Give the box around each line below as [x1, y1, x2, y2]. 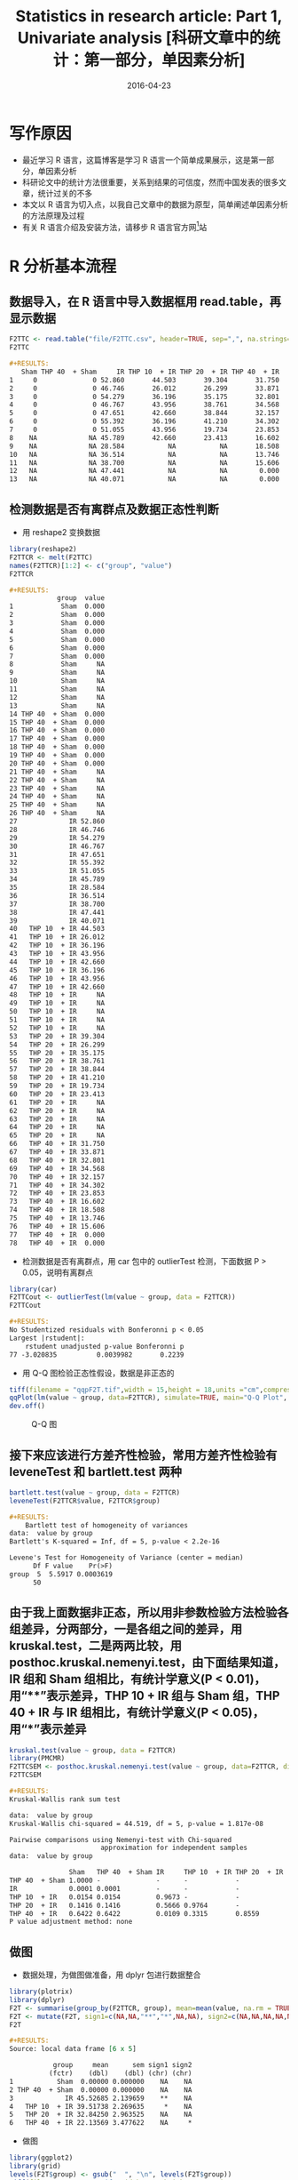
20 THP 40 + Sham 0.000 [9, 758, 105, 768]
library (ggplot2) [9, 2153, 74, 2162]
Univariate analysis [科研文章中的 [17, 28, 265, 48]
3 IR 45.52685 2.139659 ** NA [9, 2094, 192, 2103]
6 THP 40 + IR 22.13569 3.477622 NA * [9, 2119, 192, 2128]
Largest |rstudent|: [9, 1334, 86, 1342]
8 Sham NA [9, 660, 105, 669]
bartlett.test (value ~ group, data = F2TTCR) [9, 1487, 180, 1497]
